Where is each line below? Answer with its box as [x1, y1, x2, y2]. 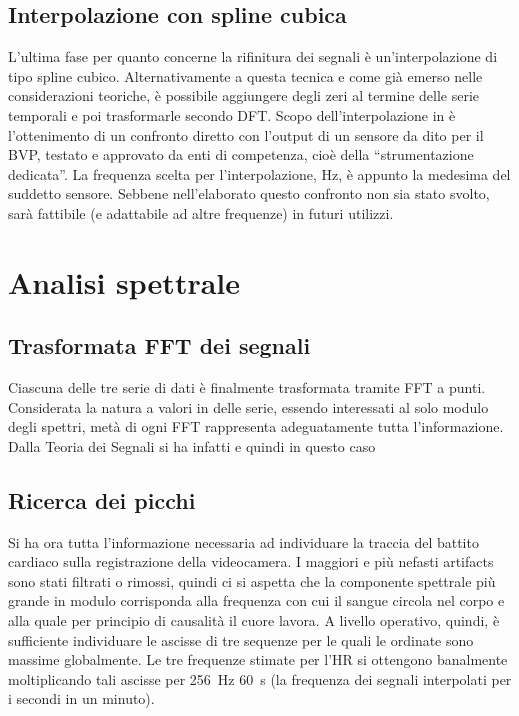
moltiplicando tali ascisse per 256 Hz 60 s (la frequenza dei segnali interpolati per [8, 668, 512, 689]
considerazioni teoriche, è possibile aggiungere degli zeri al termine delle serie [8, 85, 480, 106]
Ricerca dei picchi [8, 484, 196, 515]
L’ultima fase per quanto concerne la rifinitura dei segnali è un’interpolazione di [8, 46, 498, 67]
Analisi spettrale [8, 261, 241, 302]
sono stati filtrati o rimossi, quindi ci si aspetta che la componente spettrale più [8, 570, 496, 591]
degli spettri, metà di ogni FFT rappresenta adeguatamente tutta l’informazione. [8, 416, 504, 437]
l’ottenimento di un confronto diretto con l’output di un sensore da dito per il [8, 124, 484, 145]
